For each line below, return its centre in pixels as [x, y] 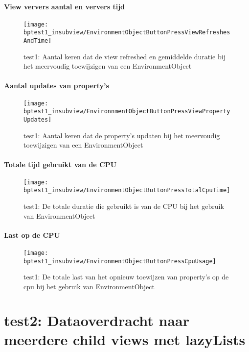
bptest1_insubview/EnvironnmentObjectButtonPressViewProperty [127, 112]
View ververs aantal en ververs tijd [65, 6]
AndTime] [38, 41]
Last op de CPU [32, 235]
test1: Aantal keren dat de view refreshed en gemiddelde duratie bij [124, 56]
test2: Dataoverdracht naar [97, 320]
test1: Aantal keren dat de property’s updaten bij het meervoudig [122, 135]
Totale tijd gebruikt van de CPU [60, 164]
